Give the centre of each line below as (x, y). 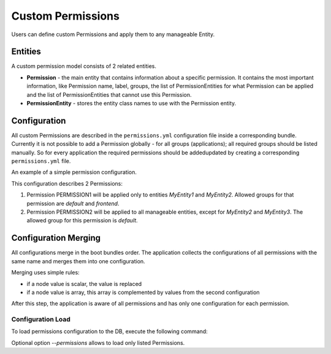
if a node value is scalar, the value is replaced (84, 284)
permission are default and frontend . (73, 203)
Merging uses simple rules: (45, 273)
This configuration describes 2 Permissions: (67, 183)
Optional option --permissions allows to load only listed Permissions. (98, 342)
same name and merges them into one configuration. (78, 261)
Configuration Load (41, 320)
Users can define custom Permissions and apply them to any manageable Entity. (113, 34)
